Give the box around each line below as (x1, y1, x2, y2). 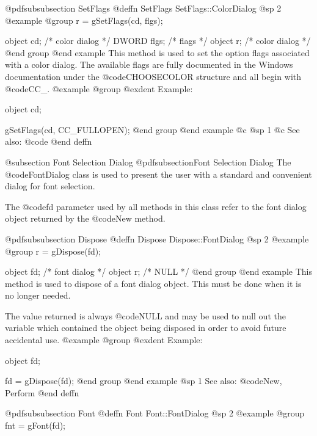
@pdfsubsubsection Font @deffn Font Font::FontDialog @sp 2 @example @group (5, 407, 305, 420)
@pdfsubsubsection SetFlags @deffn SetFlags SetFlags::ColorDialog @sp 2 (5, 2, 282, 14)
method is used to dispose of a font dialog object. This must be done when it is (5, 277, 302, 289)
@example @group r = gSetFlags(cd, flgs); (5, 13, 163, 26)
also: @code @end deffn (5, 135, 92, 148)
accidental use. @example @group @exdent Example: (5, 333, 203, 346)
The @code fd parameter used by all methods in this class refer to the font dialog (5, 200, 307, 213)
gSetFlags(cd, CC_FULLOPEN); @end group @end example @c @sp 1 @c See (5, 123, 300, 136)
